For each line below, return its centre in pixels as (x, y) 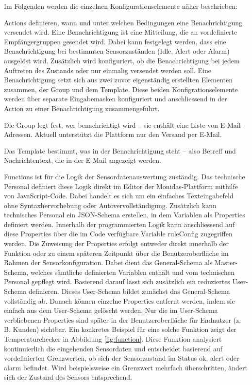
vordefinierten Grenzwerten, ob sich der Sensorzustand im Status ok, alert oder (122, 358)
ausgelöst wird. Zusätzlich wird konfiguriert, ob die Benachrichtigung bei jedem (122, 60)
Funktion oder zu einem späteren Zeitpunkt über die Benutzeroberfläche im (116, 253)
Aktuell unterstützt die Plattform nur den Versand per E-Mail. (128, 134)
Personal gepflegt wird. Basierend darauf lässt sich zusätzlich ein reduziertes (117, 281)
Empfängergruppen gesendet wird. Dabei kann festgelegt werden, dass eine (115, 41)
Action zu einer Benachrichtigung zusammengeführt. (82, 108)
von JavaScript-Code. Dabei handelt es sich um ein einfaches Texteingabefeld (119, 196)
